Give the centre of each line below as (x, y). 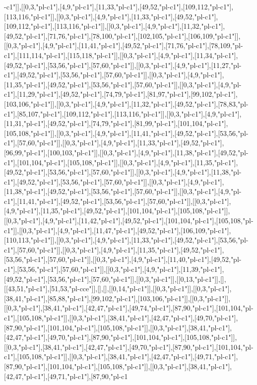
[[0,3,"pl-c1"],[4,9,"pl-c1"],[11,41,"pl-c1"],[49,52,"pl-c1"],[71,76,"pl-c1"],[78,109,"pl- (124, 45)
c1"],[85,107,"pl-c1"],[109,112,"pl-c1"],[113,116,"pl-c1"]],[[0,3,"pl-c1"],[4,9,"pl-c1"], (123, 113)
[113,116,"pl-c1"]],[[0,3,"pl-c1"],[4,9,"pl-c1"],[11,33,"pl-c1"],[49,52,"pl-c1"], (111, 16)
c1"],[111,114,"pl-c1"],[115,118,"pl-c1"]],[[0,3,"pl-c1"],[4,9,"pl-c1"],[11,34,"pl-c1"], (121, 55)
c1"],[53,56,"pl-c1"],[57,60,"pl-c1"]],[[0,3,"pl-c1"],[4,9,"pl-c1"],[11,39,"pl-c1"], (114, 269)
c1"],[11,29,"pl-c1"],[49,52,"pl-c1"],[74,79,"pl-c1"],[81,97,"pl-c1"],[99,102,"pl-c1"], (121, 94)
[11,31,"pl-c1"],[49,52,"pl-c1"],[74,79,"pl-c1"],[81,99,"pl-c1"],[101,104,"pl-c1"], (116, 123)
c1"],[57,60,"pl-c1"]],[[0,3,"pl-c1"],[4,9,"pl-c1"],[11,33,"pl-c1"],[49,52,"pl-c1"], (114, 143)
